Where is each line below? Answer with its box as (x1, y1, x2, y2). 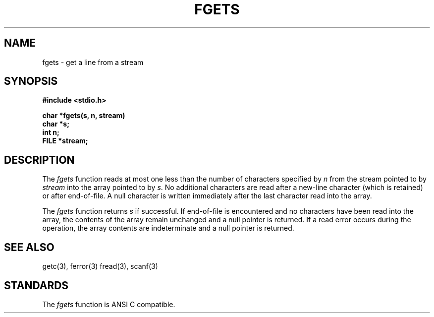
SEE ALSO (4, 241, 54, 254)
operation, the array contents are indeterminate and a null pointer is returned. (42, 224, 294, 233)
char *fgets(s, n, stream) (42, 111, 125, 120)
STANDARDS (4, 279, 69, 292)
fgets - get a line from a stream (42, 58, 144, 66)
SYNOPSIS (4, 75, 58, 88)
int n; (42, 128, 59, 137)
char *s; (42, 120, 69, 128)
